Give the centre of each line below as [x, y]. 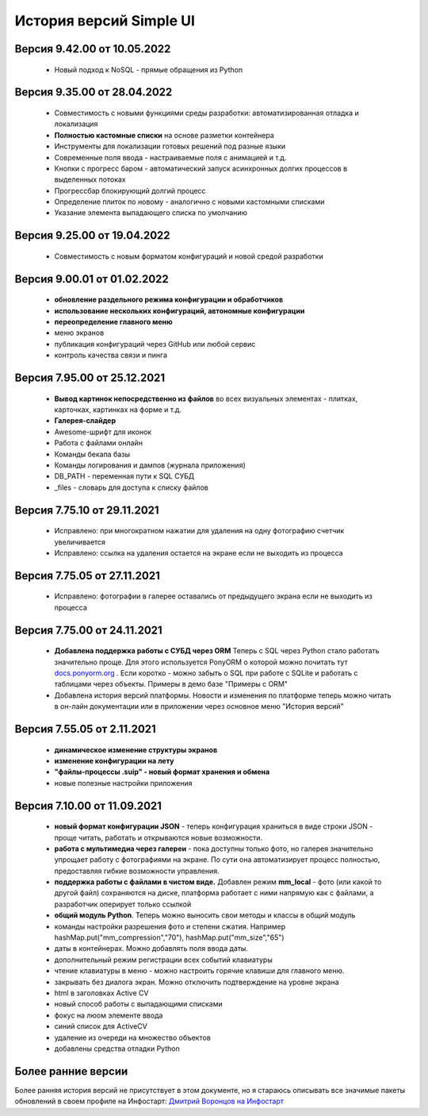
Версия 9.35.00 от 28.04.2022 [94, 92]
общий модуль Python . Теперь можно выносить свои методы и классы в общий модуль [205, 915]
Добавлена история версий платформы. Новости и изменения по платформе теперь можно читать [223, 695]
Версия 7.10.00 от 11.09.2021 [88, 806]
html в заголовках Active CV [101, 993]
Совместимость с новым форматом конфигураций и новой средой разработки [189, 256]
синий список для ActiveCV [101, 1026]
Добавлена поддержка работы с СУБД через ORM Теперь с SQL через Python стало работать [217, 651]
